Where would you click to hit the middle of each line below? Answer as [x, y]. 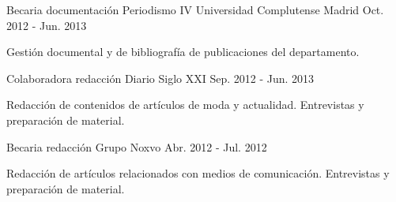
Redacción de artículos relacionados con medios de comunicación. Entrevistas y [198, 173]
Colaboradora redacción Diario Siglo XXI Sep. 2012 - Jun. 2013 [160, 78]
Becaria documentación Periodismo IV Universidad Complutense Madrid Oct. [195, 9]
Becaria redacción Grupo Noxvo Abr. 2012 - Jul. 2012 [137, 146]
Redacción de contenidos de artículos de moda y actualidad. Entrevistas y [185, 105]
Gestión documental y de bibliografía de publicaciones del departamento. [183, 52]
